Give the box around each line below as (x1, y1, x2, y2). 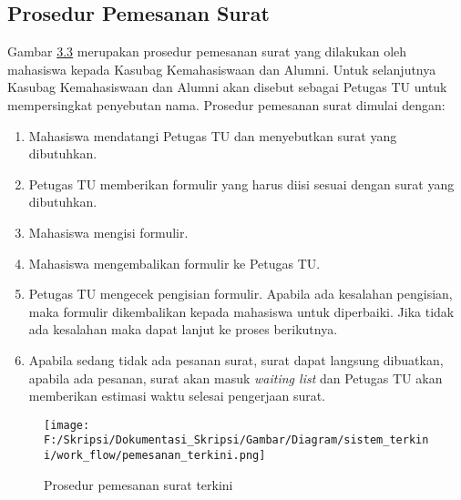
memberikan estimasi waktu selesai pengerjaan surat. (28, 386, 326, 405)
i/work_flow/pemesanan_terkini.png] (44, 449, 266, 463)
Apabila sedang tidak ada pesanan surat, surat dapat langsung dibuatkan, (28, 350, 444, 369)
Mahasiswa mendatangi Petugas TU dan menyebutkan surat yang (28, 126, 397, 145)
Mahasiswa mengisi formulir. (28, 222, 189, 241)
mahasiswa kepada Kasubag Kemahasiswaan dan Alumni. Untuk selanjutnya (7, 59, 436, 78)
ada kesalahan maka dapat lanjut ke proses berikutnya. (28, 320, 338, 339)
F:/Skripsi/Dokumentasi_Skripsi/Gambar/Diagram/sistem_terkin (44, 434, 429, 447)
